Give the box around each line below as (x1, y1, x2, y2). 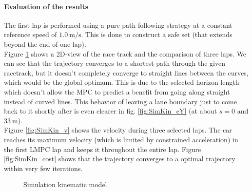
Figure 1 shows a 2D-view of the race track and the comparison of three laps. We (4, 48, 247, 58)
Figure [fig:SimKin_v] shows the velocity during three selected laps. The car (4, 125, 232, 135)
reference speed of (4, 29, 57, 39)
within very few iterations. (4, 163, 83, 173)
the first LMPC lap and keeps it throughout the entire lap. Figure (4, 144, 201, 154)
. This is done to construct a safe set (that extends (81, 29, 233, 39)
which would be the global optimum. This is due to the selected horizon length (4, 77, 239, 87)
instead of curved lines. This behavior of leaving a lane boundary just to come (4, 96, 237, 106)
